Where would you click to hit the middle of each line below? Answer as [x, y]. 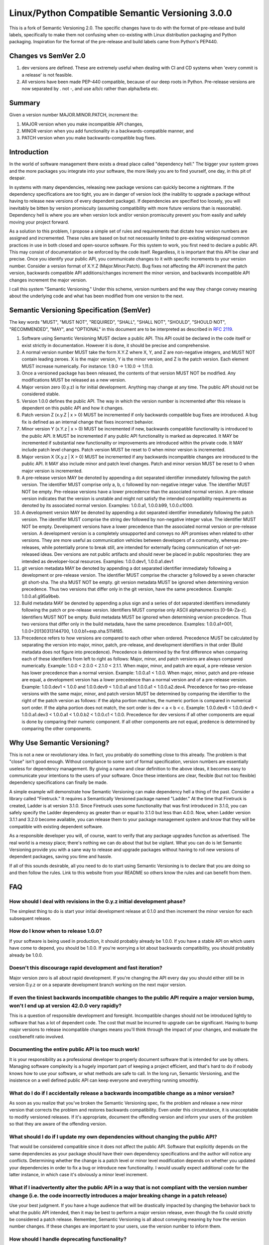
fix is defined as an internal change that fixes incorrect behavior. [88, 422]
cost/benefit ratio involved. [37, 1036]
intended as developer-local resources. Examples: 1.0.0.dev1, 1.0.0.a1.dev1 [98, 561]
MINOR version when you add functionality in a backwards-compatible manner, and [108, 131]
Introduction [29, 152]
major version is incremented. [52, 471]
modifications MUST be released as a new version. [74, 380]
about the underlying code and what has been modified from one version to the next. [96, 296]
